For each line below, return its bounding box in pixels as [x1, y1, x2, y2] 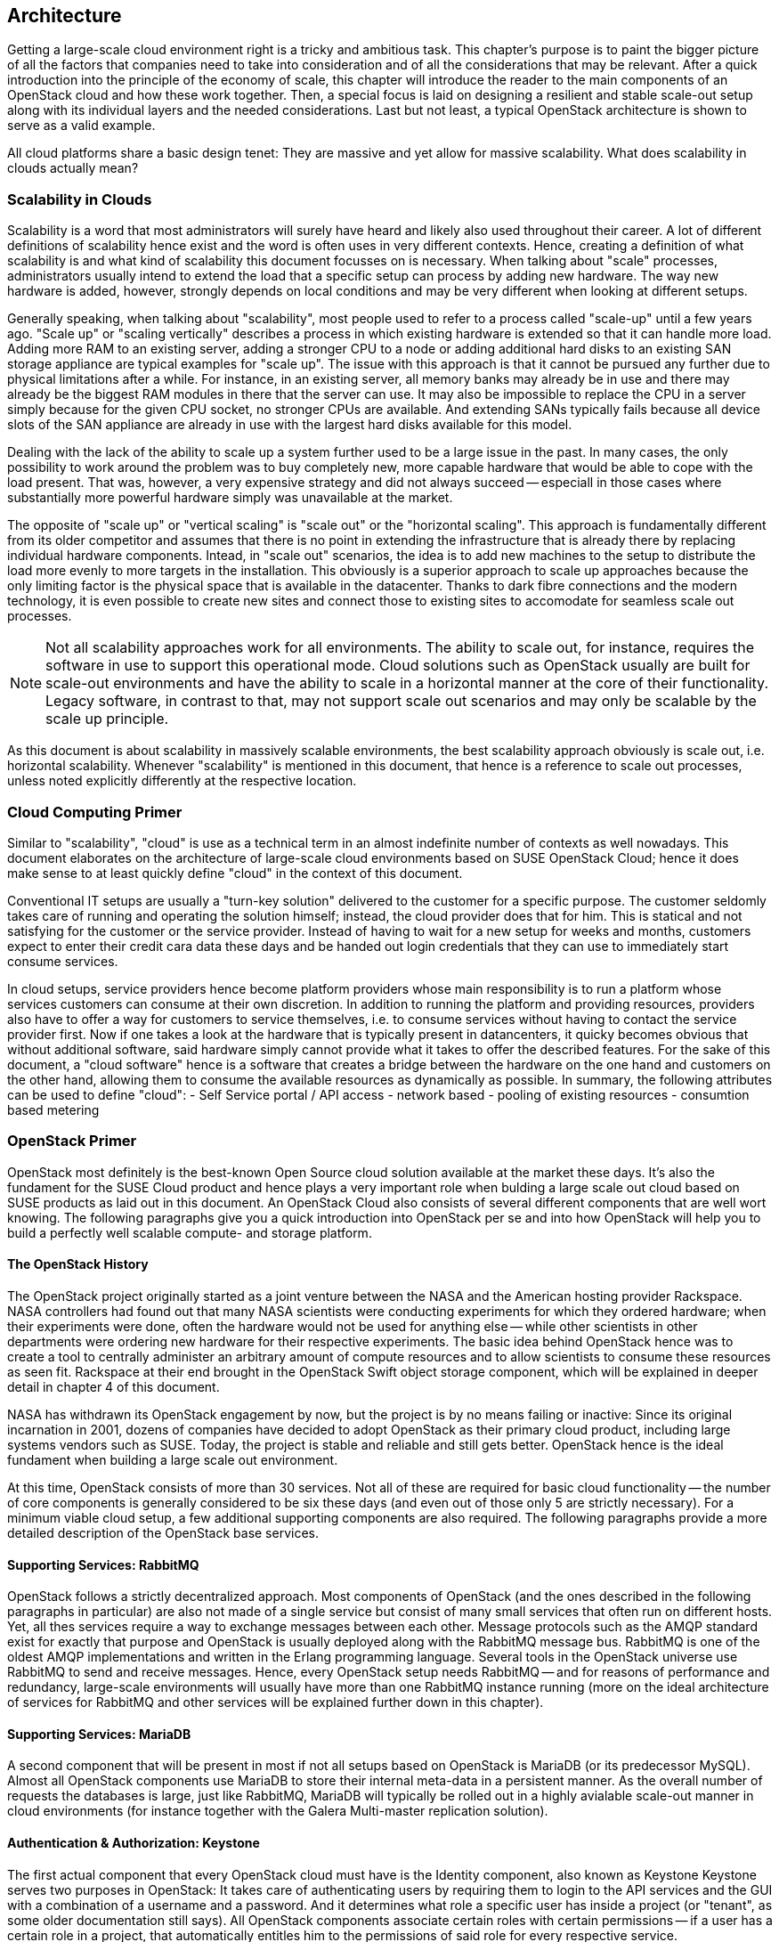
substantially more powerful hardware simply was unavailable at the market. [7, 490, 453, 506]
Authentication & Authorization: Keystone [7, 1834, 260, 1850]
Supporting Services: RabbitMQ [7, 1556, 199, 1572]
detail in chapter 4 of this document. [7, 1378, 220, 1394]
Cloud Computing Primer [7, 802, 183, 821]
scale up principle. [45, 710, 169, 728]
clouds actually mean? [7, 160, 139, 176]
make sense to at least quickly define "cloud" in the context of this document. [7, 865, 463, 881]
